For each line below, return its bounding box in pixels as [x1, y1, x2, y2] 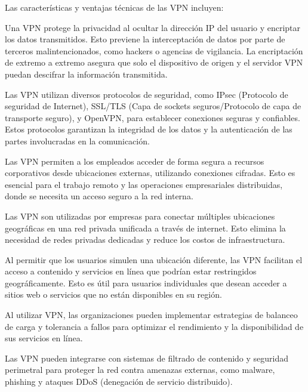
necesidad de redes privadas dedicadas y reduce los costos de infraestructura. [5, 233, 285, 246]
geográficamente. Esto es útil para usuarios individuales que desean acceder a [5, 276, 287, 289]
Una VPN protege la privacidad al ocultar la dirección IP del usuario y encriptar [5, 21, 301, 33]
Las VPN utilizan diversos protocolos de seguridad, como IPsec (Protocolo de [5, 88, 288, 100]
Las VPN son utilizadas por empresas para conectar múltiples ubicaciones [5, 209, 275, 222]
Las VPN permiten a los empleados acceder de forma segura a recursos [5, 155, 264, 167]
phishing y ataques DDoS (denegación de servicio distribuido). [5, 375, 233, 388]
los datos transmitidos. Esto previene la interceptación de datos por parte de [5, 33, 285, 45]
